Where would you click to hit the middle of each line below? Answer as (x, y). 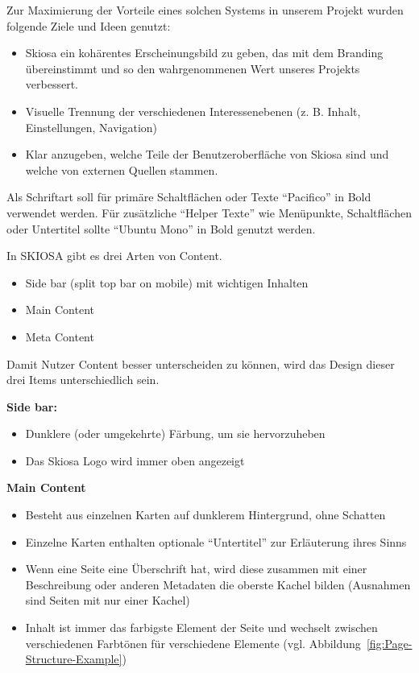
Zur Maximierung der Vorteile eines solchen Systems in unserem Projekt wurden (205, 10)
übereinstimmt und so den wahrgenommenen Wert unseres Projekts (193, 68)
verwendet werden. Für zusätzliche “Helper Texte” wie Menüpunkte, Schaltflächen (209, 212)
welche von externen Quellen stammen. (122, 169)
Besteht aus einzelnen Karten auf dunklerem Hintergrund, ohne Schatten (205, 515)
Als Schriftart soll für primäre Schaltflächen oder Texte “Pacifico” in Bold (189, 197)
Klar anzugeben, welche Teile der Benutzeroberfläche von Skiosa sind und (207, 154)
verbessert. (52, 84)
